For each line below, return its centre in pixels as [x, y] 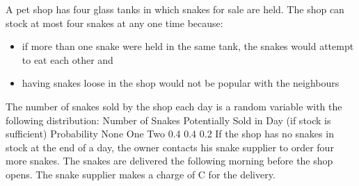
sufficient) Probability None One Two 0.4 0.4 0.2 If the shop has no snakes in [170, 134]
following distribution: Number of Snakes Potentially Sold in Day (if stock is [168, 120]
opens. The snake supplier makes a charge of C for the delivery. [141, 174]
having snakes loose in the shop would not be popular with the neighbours [181, 83]
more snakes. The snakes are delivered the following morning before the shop [169, 161]
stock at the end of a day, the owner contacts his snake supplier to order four [170, 147]
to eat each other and [67, 59]
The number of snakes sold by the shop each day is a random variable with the [174, 106]
